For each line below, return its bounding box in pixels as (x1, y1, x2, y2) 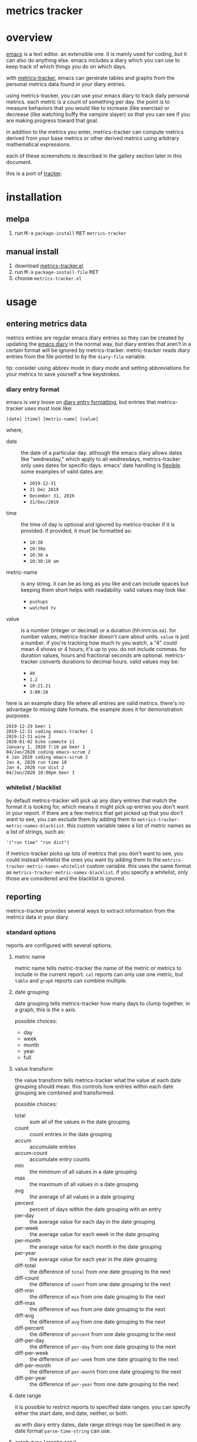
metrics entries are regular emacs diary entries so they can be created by (6, 334, 184, 341)
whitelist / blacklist (6, 783, 62, 792)
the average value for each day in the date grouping (29, 1218, 155, 1225)
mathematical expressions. (6, 141, 72, 148)
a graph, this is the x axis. (14, 1006, 77, 1013)
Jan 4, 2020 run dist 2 (6, 765, 65, 771)
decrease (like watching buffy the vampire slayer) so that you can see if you (6, 111, 190, 118)
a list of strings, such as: (6, 828, 66, 835)
